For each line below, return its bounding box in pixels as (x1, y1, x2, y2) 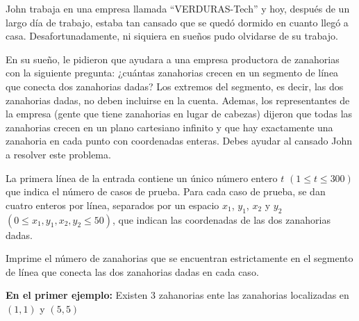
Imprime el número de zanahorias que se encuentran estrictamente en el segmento (6, 251, 353, 265)
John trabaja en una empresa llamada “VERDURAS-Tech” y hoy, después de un (6, 1, 350, 15)
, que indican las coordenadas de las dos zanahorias (112, 212, 331, 227)
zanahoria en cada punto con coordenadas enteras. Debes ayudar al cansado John (6, 133, 353, 148)
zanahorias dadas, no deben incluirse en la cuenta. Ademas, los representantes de (6, 92, 350, 107)
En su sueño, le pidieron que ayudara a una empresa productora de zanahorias (6, 51, 340, 66)
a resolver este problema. (6, 147, 111, 161)
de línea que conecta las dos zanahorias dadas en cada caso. (6, 264, 259, 279)
